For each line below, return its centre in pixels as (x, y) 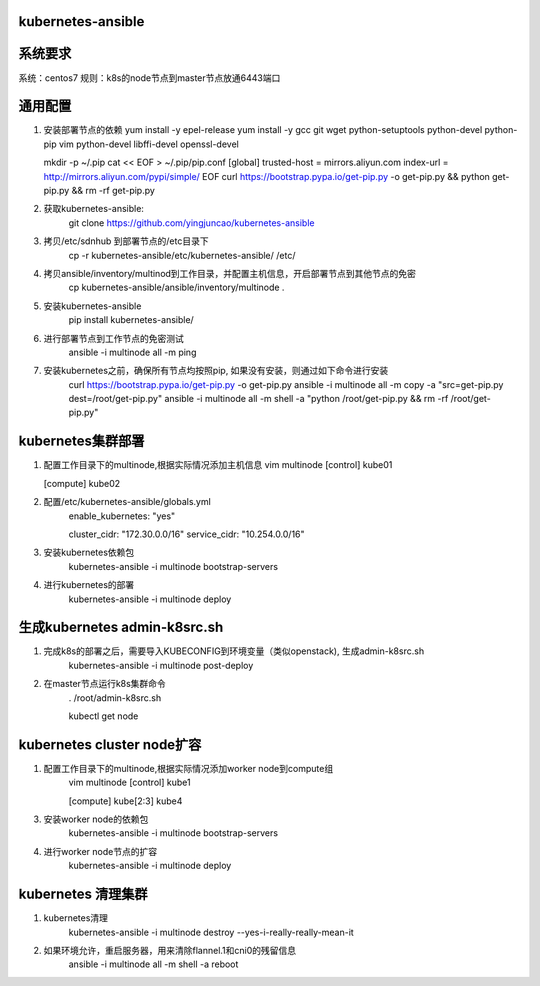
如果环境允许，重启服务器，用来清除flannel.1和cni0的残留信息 (170, 950)
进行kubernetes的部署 (89, 585)
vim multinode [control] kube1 (129, 782)
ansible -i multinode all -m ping (132, 352)
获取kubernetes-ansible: (94, 209)
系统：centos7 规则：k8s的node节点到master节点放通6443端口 (149, 77)
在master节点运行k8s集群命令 (105, 684)
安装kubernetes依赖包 (89, 552)
